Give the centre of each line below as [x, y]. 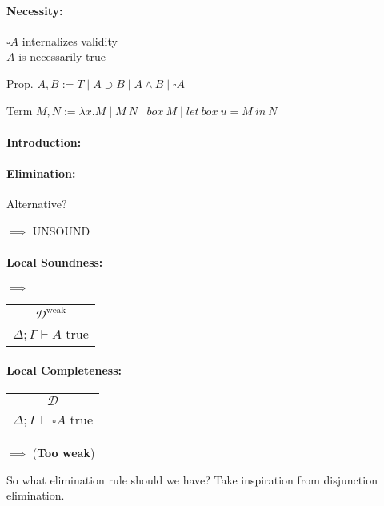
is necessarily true [62, 56]
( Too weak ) [64, 452]
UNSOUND [61, 230]
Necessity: [35, 10]
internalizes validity [70, 40]
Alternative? [37, 204]
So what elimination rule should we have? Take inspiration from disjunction [192, 479]
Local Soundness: [55, 261]
